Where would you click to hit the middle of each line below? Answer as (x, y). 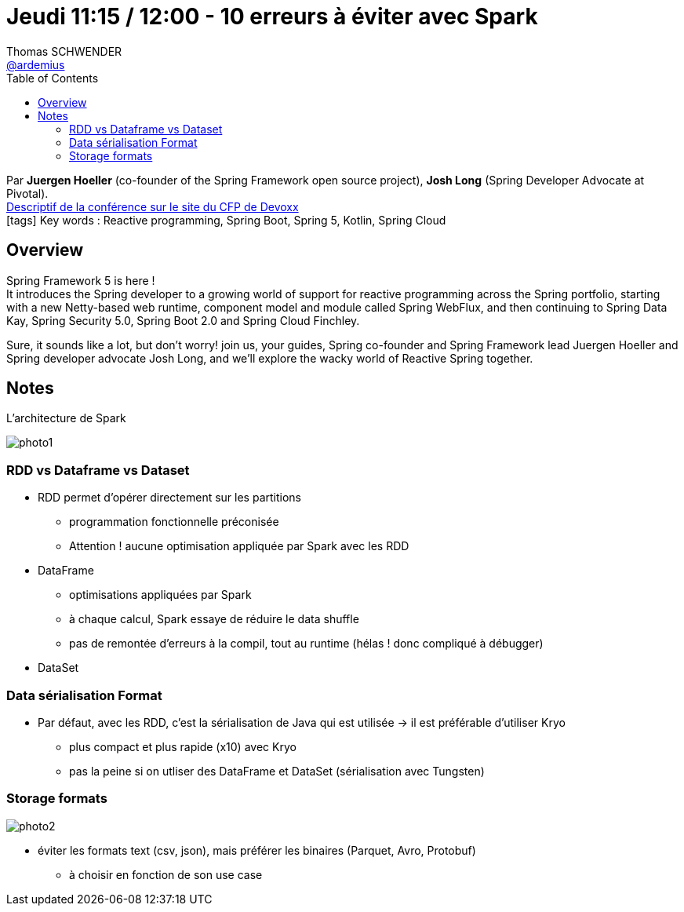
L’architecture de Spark (66, 418)
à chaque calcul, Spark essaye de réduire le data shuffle (214, 619)
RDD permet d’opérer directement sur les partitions (169, 498)
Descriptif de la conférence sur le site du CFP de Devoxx (153, 206)
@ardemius (36, 64)
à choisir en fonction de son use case (166, 874)
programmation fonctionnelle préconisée (174, 522)
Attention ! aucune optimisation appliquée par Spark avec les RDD (239, 546)
